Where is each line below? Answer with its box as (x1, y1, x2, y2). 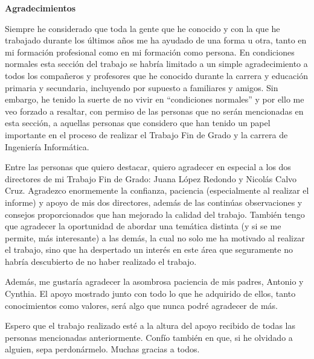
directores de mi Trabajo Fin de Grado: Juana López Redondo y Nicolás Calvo (5, 172, 297, 185)
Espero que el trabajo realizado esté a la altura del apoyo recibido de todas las (5, 319, 295, 332)
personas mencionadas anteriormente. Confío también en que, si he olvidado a (5, 331, 293, 343)
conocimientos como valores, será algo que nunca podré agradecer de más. (5, 299, 278, 311)
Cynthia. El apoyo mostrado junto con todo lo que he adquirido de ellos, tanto (5, 287, 296, 300)
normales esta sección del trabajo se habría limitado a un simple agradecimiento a (5, 57, 308, 70)
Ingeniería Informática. (5, 140, 89, 153)
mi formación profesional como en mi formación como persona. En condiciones (5, 45, 295, 58)
